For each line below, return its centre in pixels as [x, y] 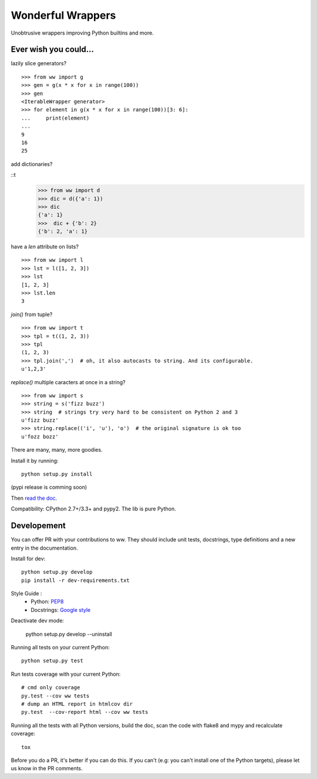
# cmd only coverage [51, 687]
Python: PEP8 [47, 602]
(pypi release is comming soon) [49, 487]
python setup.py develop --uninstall [69, 634]
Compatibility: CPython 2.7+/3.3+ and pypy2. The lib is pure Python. [93, 509]
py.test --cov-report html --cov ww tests [85, 712]
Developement [38, 526]
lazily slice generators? [39, 63]
